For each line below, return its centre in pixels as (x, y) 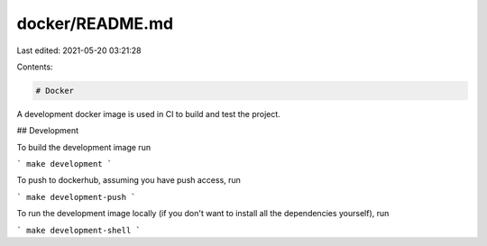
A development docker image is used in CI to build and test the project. (149, 114)
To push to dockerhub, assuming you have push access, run (129, 180)
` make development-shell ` (79, 230)
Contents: (35, 67)
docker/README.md (95, 23)
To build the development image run (84, 147)
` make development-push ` (76, 197)
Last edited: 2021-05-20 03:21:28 (79, 50)
